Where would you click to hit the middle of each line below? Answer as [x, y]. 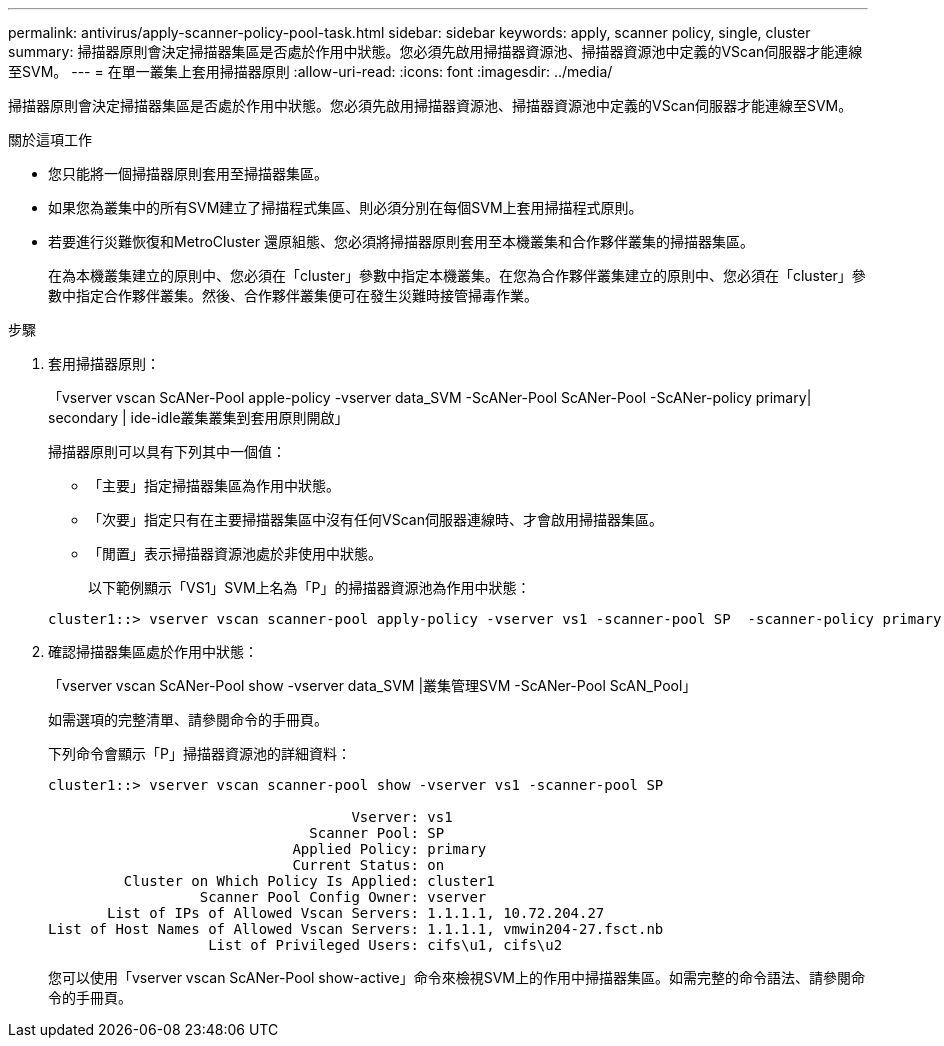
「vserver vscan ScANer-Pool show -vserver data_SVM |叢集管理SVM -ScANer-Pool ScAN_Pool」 [372, 685]
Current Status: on [368, 865]
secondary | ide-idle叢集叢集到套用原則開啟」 [198, 417]
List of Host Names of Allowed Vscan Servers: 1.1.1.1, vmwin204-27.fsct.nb [356, 929]
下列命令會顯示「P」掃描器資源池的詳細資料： [199, 753]
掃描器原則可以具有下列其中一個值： [167, 451]
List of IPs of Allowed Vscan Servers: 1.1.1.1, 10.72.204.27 [356, 913]
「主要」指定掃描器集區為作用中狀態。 [214, 485]
